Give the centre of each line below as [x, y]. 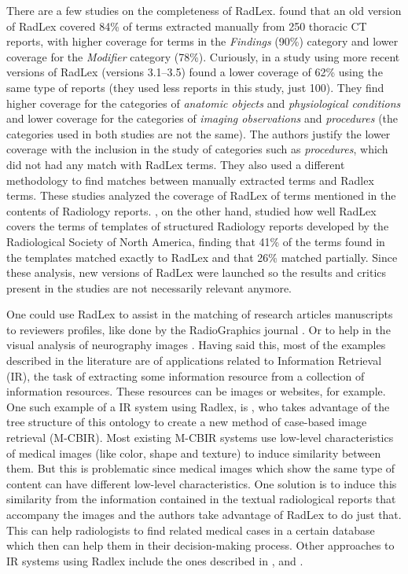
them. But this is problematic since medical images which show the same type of [201, 468]
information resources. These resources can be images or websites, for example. [196, 391]
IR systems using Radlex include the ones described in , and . [155, 560]
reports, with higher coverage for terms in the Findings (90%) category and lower [202, 41]
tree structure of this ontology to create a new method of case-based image [187, 422]
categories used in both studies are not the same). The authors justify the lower [198, 133]
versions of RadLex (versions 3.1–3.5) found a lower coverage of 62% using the [195, 72]
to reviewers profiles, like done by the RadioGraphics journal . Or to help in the [198, 329]
